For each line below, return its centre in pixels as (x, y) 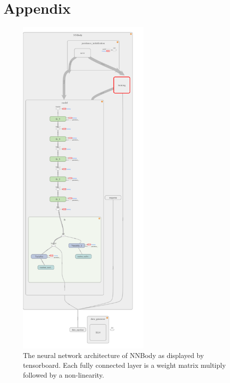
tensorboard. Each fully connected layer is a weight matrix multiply (125, 365)
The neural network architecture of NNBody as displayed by (114, 355)
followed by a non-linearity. (64, 374)
